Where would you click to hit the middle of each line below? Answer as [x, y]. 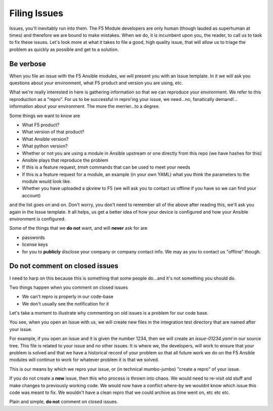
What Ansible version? [45, 139]
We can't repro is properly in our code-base [68, 297]
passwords [33, 237]
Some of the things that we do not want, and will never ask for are [78, 228]
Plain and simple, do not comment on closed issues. [64, 402]
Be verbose [28, 64]
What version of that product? [53, 132]
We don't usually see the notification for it [65, 303]
